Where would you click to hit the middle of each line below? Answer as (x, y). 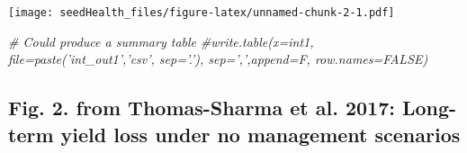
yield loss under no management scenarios (260, 134)
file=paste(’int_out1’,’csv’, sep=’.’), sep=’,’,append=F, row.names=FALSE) (218, 59)
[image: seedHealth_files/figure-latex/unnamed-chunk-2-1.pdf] (202, 13)
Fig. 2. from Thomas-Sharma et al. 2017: (202, 108)
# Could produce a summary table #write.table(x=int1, (161, 41)
